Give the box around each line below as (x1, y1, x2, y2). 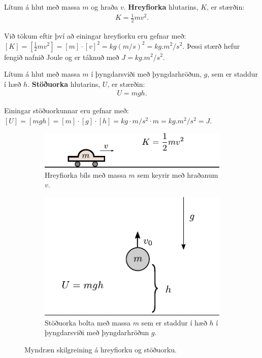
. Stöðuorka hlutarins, (27, 78, 101, 89)
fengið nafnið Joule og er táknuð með (4, 51, 119, 62)
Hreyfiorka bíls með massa (45, 169, 126, 180)
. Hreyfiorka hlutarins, (123, 2, 199, 12)
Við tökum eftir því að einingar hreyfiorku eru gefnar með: (4, 30, 186, 41)
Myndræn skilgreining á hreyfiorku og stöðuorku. (24, 344, 177, 354)
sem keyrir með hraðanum (137, 169, 218, 180)
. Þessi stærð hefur (182, 40, 240, 51)
